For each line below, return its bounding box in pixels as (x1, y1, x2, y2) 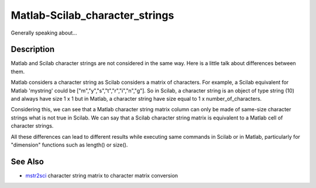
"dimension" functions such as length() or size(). (11, 141, 128, 148)
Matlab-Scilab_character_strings (11, 9, 174, 22)
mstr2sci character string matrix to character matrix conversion (25, 172, 178, 179)
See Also (11, 156, 44, 166)
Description (11, 45, 55, 54)
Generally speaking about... (11, 29, 77, 36)
